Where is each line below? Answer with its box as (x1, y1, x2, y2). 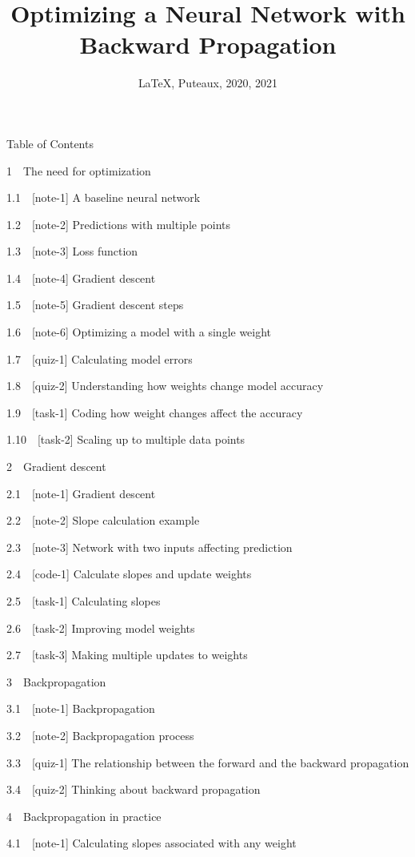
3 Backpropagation (6, 673, 106, 690)
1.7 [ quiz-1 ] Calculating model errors (6, 350, 193, 367)
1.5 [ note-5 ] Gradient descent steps (6, 296, 184, 313)
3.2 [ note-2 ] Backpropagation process (6, 726, 194, 743)
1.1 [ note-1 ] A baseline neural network (6, 189, 201, 206)
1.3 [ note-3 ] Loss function (6, 243, 138, 260)
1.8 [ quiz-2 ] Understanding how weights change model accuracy (6, 377, 324, 394)
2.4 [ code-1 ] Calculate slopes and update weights (6, 565, 252, 582)
